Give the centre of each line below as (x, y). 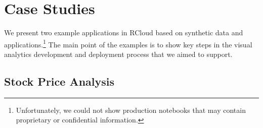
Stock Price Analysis (59, 81)
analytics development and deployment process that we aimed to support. (118, 54)
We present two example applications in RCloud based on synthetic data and (124, 33)
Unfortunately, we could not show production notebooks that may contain (131, 110)
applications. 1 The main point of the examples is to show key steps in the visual (128, 43)
